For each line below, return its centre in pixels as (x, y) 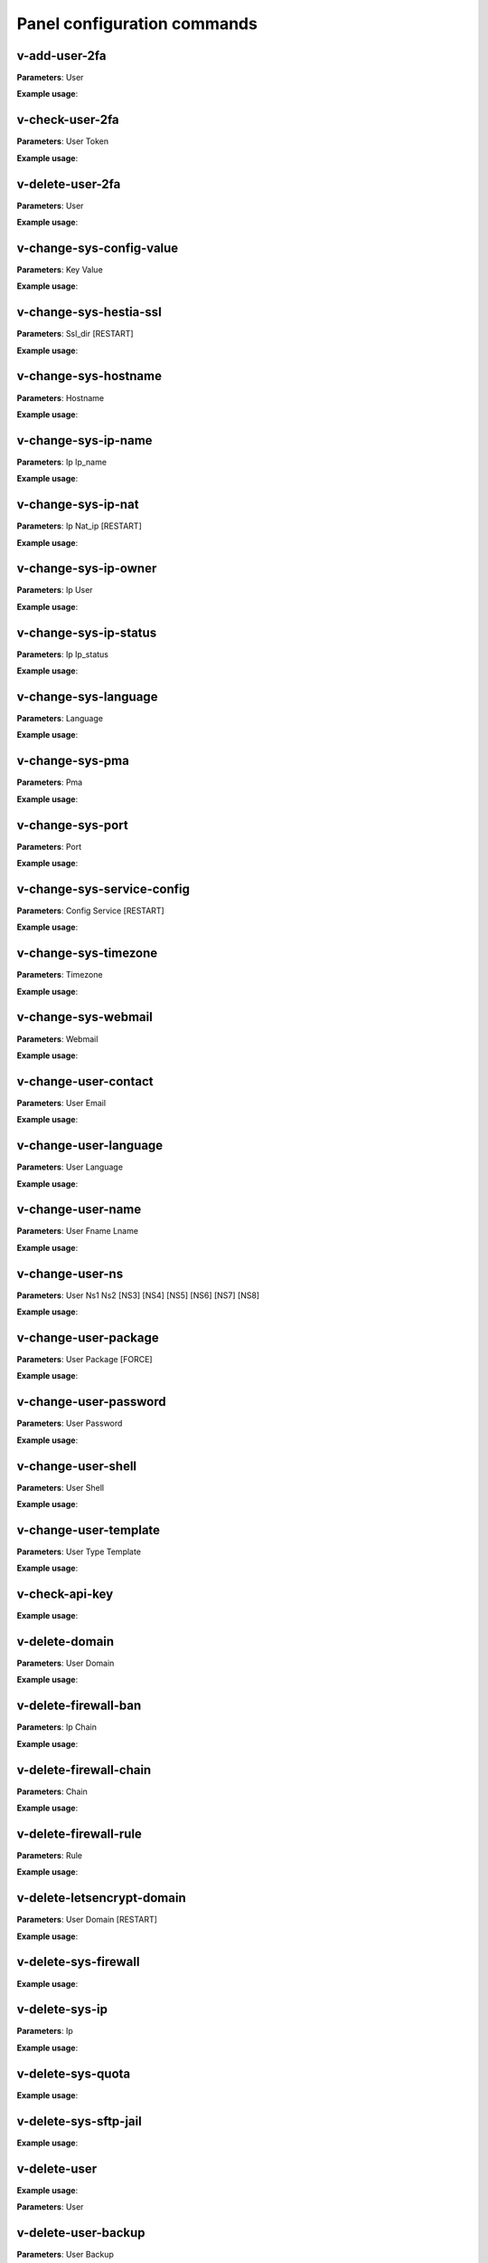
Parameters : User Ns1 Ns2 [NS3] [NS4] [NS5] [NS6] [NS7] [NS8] (138, 1295)
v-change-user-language (90, 1146)
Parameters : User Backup (66, 2254)
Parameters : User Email (61, 1103)
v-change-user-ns (70, 1273)
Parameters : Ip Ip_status (62, 654)
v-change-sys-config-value (98, 248)
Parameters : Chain (52, 1791)
